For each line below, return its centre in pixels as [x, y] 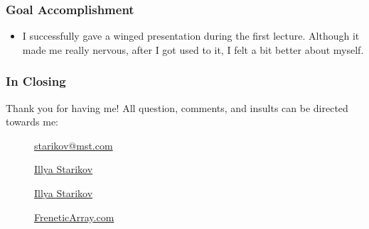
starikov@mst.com [74, 145]
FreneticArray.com [74, 217]
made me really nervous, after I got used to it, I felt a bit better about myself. [193, 49]
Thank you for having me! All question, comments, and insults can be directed [177, 107]
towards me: [32, 122]
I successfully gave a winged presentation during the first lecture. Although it [191, 36]
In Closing [36, 81]
